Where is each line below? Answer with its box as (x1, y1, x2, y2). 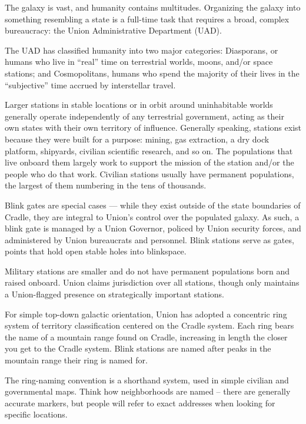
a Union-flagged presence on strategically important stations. (5, 288, 224, 300)
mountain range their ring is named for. (5, 354, 148, 366)
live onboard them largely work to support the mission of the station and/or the (5, 156, 294, 168)
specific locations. (5, 408, 68, 420)
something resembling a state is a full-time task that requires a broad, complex (5, 12, 290, 25)
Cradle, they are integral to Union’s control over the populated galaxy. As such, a (5, 210, 300, 223)
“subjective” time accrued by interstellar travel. (5, 78, 176, 91)
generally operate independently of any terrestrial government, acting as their (5, 110, 284, 122)
